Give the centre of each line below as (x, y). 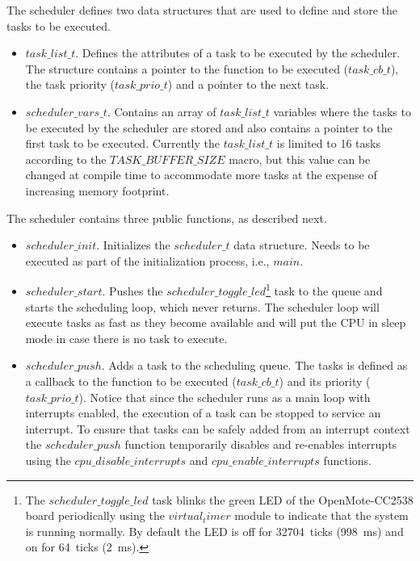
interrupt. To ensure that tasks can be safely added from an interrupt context (218, 428)
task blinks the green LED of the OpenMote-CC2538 (283, 499)
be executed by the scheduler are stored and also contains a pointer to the (209, 127)
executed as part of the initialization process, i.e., (147, 260)
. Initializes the (133, 245)
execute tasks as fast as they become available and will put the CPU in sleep (216, 322)
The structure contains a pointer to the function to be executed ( (187, 68)
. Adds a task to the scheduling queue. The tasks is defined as (254, 365)
